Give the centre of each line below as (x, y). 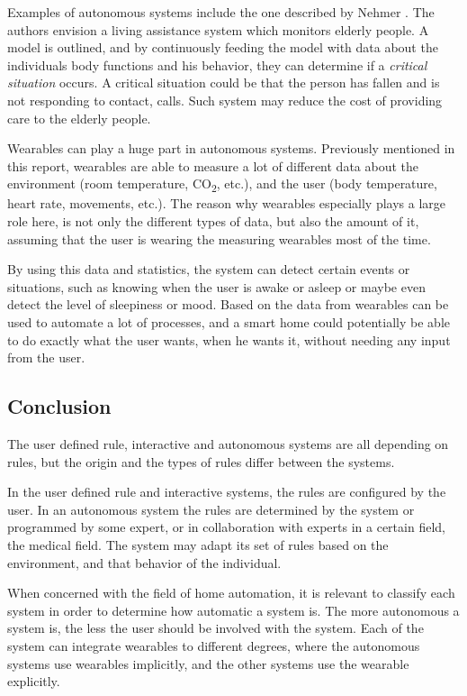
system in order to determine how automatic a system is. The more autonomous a (233, 610)
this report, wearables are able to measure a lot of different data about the (213, 165)
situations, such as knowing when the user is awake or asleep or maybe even (216, 286)
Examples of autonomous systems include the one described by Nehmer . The (221, 12)
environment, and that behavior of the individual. (144, 562)
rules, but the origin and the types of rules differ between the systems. (201, 461)
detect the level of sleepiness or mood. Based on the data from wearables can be (228, 304)
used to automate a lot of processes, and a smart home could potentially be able (229, 322)
